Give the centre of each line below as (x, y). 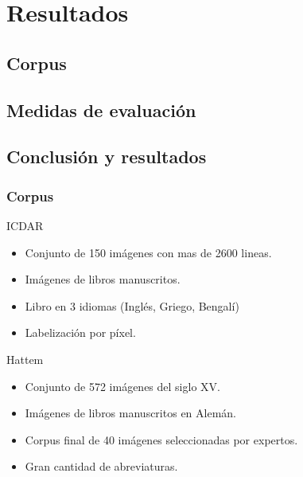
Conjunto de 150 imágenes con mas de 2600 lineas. (148, 252)
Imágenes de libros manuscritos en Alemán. (130, 413)
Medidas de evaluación (101, 109)
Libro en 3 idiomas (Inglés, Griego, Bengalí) (132, 305)
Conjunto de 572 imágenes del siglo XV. (122, 386)
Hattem (25, 359)
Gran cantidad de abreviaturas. (101, 466)
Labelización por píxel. (80, 332)
